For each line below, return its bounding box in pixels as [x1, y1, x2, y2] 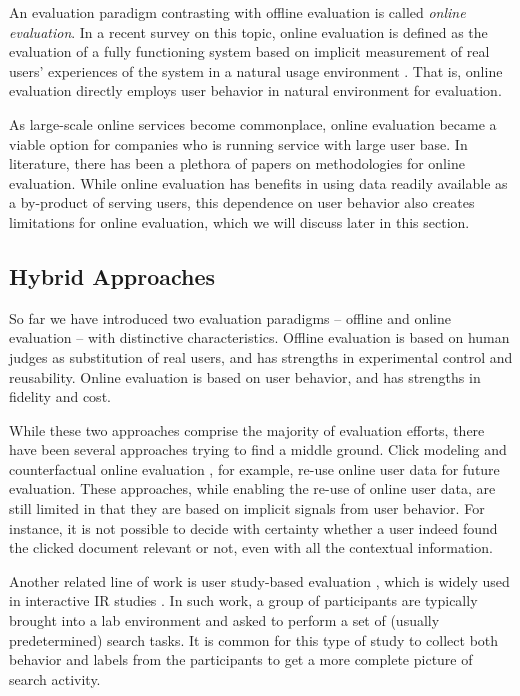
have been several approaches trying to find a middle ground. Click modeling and [9, 439, 507, 460]
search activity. [9, 668, 101, 689]
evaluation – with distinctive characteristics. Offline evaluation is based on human [9, 327, 510, 348]
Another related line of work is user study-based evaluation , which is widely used [9, 570, 510, 591]
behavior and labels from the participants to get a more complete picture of [9, 649, 473, 670]
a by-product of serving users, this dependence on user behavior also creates [9, 192, 475, 213]
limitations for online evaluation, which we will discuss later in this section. [9, 211, 470, 232]
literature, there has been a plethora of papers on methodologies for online [9, 153, 465, 174]
